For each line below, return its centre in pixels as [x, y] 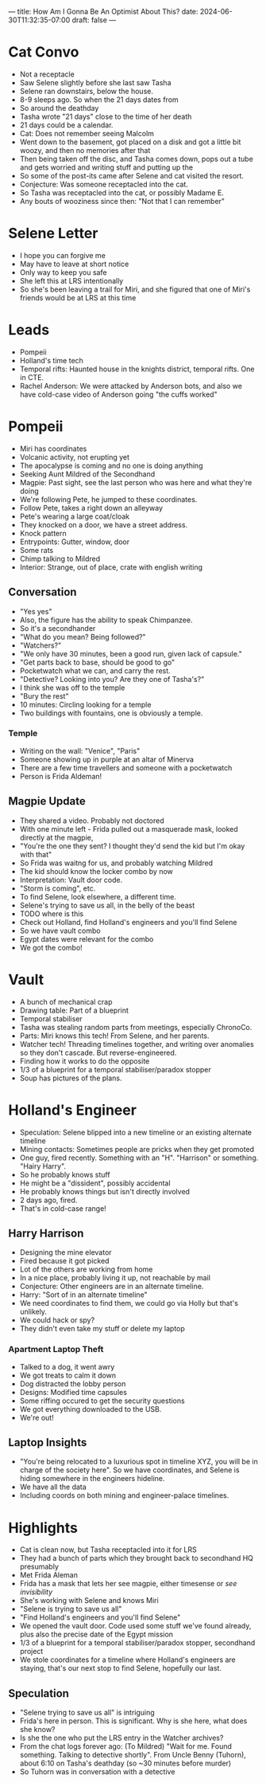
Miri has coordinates [53, 449]
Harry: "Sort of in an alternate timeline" [84, 1295]
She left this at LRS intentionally [71, 280]
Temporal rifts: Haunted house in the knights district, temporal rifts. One [137, 369]
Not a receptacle [47, 74]
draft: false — [94, 20]
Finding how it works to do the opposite [85, 1061]
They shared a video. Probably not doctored [92, 821]
